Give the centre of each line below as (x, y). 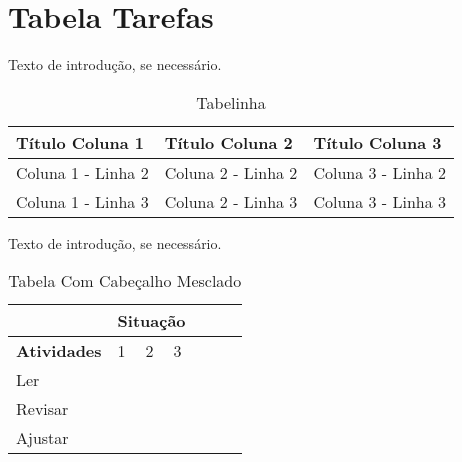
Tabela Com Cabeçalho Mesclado (125, 281)
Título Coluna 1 (80, 142)
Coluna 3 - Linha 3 (380, 201)
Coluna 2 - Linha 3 (231, 201)
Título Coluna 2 (228, 142)
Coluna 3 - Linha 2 (380, 172)
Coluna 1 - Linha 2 (82, 172)
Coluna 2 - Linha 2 (231, 172)
